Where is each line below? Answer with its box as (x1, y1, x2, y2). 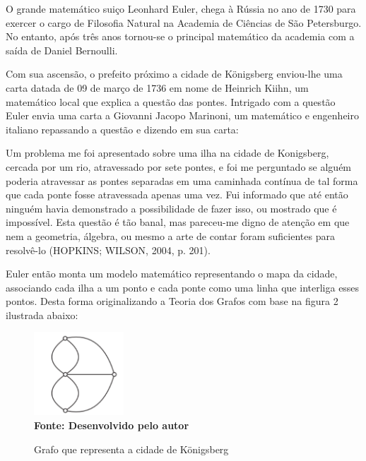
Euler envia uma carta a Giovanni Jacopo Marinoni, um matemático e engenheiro (6, 108, 359, 123)
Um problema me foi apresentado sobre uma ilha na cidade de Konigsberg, (6, 145, 329, 160)
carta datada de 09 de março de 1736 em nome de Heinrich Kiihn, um (6, 80, 309, 95)
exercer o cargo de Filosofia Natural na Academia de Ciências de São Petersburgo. (6, 15, 362, 30)
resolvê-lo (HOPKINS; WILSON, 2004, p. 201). (6, 242, 211, 257)
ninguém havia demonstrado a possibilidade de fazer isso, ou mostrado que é (6, 200, 337, 215)
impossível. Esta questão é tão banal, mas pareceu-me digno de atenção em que (6, 215, 350, 229)
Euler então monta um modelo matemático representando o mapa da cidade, (6, 266, 338, 281)
